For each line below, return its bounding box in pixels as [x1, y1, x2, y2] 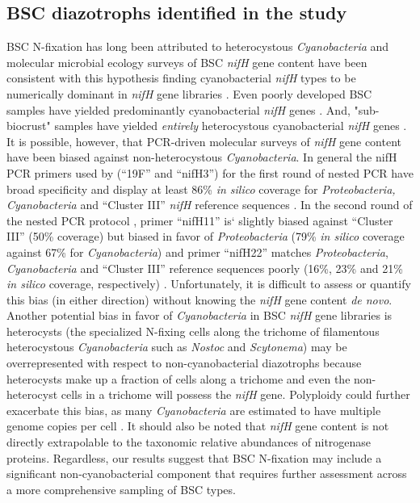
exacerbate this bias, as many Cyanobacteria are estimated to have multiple [6, 401, 381, 418]
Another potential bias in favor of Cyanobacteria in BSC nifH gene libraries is [6, 307, 393, 324]
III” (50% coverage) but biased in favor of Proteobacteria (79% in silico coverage [6, 228, 405, 245]
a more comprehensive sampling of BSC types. [6, 480, 236, 497]
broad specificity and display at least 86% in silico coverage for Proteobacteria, [6, 180, 396, 197]
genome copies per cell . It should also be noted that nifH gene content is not [6, 417, 389, 434]
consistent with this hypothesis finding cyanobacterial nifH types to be [6, 69, 356, 86]
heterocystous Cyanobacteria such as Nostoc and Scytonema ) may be [6, 338, 347, 355]
